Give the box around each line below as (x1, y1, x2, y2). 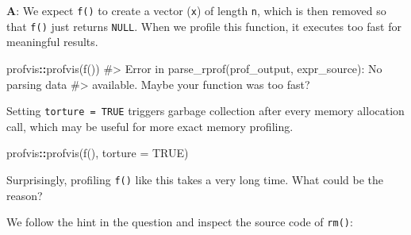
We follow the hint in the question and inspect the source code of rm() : (6, 214, 353, 230)
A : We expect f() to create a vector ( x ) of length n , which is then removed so (6, 2, 386, 18)
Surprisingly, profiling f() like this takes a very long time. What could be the (6, 171, 383, 187)
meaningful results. (6, 33, 98, 50)
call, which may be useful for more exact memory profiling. (6, 118, 294, 134)
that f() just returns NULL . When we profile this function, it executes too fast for (6, 17, 401, 34)
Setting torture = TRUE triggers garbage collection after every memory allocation (6, 102, 405, 119)
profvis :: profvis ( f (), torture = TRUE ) (6, 144, 189, 161)
